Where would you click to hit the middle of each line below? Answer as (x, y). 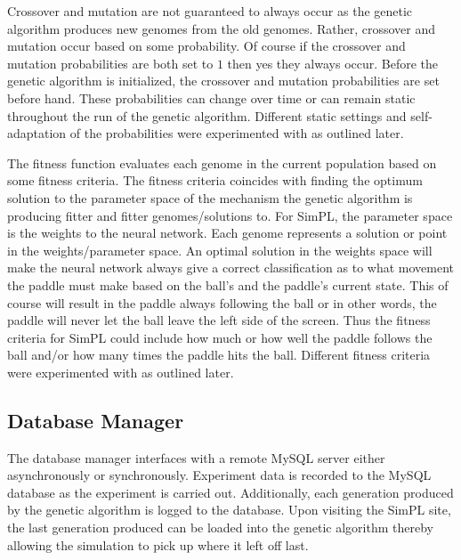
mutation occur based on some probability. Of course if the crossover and (206, 46)
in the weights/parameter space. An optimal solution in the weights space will (220, 250)
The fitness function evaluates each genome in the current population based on (222, 162)
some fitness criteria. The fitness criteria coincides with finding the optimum (215, 180)
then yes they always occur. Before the (333, 63)
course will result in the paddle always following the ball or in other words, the (222, 302)
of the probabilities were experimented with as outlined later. (237, 133)
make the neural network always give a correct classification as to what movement (231, 268)
